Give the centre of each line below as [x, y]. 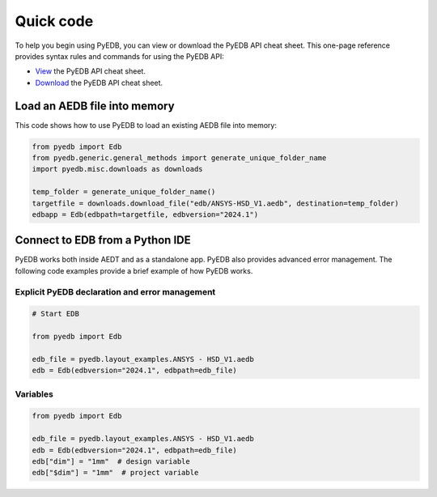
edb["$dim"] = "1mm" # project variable [115, 473]
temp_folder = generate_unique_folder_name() [124, 192]
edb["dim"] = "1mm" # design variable [111, 462]
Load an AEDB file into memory [95, 106]
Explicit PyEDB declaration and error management [115, 291]
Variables [34, 394]
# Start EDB [56, 314]
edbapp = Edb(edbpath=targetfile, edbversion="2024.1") [145, 214]
